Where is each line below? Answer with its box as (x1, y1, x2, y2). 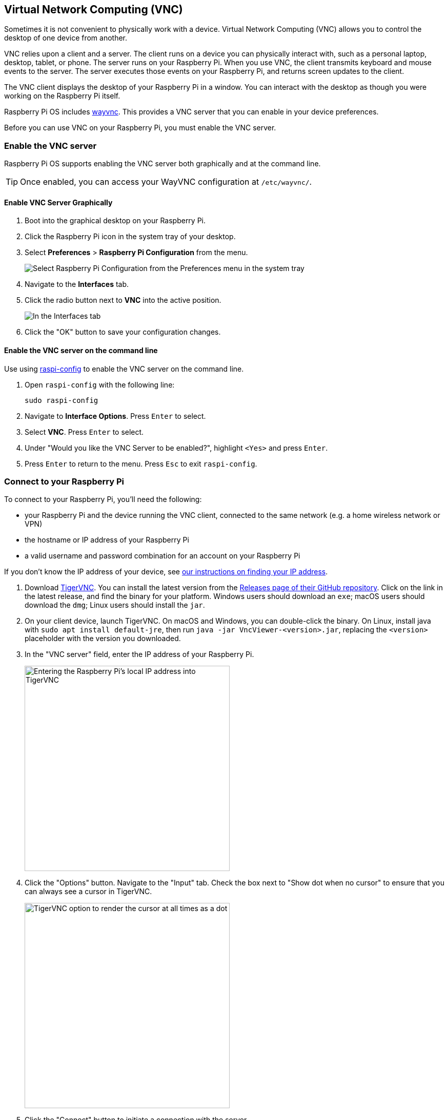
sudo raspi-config (25, 396, 98, 404)
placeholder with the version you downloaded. (25, 634, 181, 643)
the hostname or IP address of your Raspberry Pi (25, 535, 189, 545)
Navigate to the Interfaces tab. (25, 280, 129, 289)
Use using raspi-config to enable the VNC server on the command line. (4, 364, 244, 373)
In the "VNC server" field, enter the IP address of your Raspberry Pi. (25, 650, 254, 659)
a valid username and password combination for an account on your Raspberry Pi (25, 551, 300, 561)
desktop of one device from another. (4, 33, 128, 43)
